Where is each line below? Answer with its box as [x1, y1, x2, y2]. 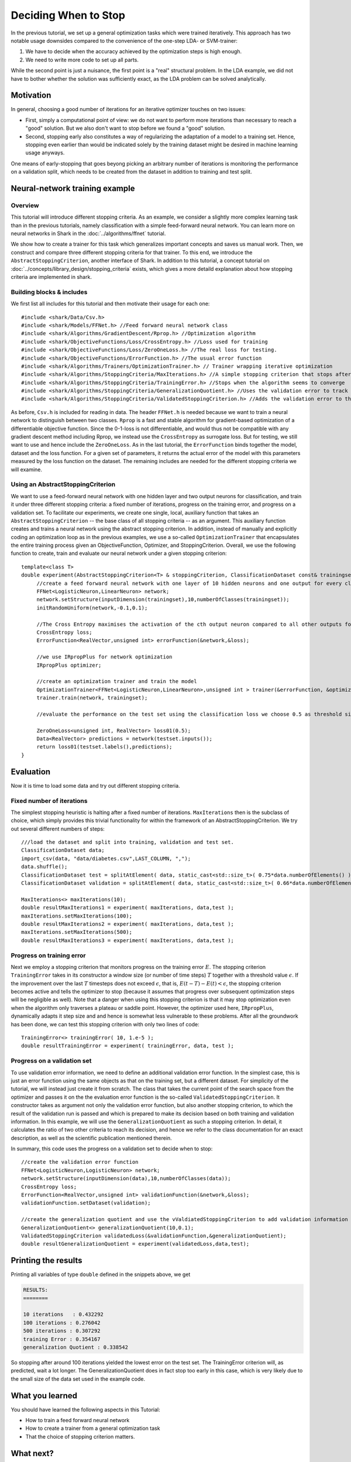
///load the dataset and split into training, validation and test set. [21, 839, 234, 846]
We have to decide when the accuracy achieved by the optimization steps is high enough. [25, 48, 242, 55]
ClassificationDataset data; [21, 847, 105, 854]
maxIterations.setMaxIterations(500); [21, 929, 133, 936]
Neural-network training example [11, 183, 135, 193]
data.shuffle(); [21, 863, 68, 870]
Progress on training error [11, 951, 86, 959]
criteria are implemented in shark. [11, 274, 92, 281]
